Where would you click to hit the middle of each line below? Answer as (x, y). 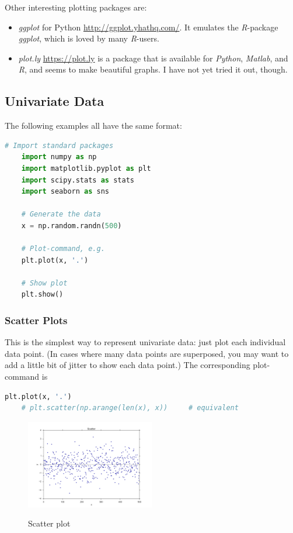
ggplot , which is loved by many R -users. (89, 38)
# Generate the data (61, 214)
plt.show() (42, 295)
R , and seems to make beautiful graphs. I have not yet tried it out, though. (153, 69)
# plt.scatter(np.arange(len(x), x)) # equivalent (130, 408)
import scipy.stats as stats (78, 180)
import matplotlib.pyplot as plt (86, 168)
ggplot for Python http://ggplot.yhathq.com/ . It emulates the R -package (148, 27)
